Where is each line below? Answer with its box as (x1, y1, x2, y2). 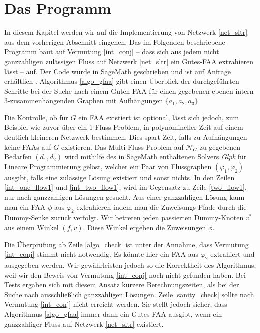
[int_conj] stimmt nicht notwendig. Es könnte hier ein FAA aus (4, 249, 199, 259)
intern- (235, 85, 256, 96)
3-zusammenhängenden (4, 95, 75, 106)
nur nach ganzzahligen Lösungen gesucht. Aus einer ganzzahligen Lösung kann (4, 192, 245, 202)
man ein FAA (4, 201, 46, 212)
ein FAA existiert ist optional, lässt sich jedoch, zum (78, 112, 239, 122)
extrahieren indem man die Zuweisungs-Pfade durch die (76, 201, 247, 212)
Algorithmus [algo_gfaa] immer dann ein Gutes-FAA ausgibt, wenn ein (4, 308, 222, 319)
